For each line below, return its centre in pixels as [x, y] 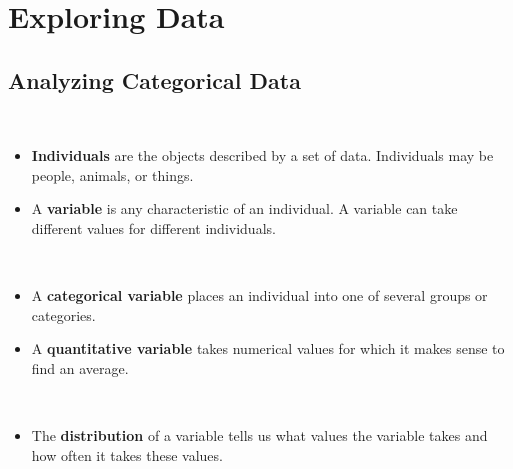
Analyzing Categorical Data [154, 79]
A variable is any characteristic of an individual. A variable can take [244, 208]
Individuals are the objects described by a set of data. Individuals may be [262, 155]
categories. [63, 314]
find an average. [80, 367]
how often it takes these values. [127, 454]
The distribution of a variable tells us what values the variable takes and [259, 435]
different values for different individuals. [153, 227]
